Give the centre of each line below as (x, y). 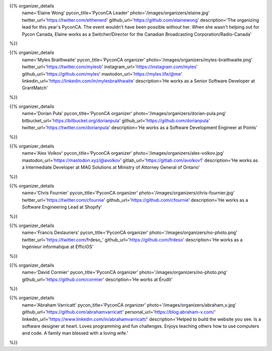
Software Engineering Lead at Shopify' (62, 207)
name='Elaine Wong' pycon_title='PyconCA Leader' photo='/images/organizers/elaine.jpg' (116, 13)
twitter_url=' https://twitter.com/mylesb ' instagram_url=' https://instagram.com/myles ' (110, 67)
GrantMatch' (35, 88)
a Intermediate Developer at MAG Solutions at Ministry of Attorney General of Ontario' (111, 167)
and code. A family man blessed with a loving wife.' (75, 333)
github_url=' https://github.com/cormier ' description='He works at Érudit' (97, 279)
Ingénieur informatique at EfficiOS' (58, 247)
